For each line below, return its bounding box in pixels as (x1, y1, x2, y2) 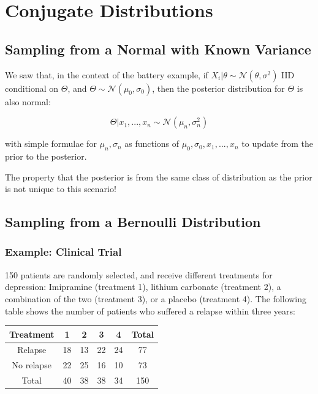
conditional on (5, 81, 59, 94)
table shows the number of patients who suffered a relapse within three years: (5, 304, 295, 317)
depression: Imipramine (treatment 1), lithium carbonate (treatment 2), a (5, 280, 281, 293)
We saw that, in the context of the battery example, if (5, 68, 208, 81)
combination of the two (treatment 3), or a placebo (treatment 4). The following (5, 292, 307, 305)
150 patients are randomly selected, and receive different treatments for (5, 268, 273, 281)
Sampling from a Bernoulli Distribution (5, 212, 261, 231)
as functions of (124, 137, 180, 150)
